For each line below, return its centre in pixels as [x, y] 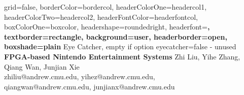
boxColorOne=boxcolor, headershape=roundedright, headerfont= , [107, 27]
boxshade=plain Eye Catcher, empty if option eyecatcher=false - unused [120, 46]
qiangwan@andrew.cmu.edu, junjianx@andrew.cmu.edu [90, 86]
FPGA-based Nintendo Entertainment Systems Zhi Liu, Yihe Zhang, [122, 56]
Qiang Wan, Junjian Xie [42, 66]
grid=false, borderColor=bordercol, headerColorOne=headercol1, [106, 7]
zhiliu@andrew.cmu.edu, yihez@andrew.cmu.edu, [80, 76]
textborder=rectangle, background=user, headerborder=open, [116, 36]
